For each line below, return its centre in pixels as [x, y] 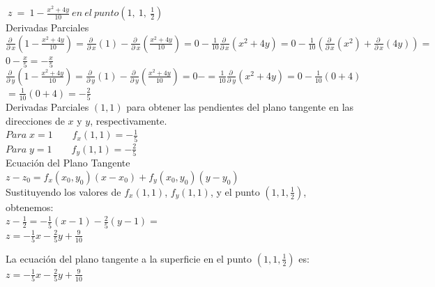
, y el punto [235, 191]
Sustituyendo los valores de [63, 191]
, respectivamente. [129, 120]
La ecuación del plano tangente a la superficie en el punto [129, 258]
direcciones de [35, 120]
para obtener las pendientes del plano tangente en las [240, 107]
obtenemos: [30, 207]
